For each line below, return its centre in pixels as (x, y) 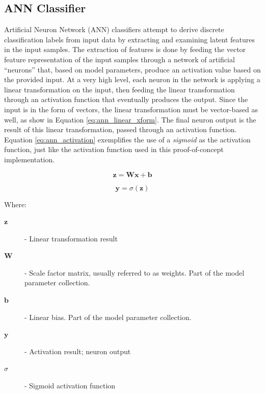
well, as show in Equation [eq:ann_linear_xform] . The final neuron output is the (130, 119)
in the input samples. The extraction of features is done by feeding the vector (125, 49)
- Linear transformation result (71, 238)
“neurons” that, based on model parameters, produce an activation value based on (132, 69)
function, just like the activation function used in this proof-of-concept (114, 149)
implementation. (30, 159)
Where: (15, 204)
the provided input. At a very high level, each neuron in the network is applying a (132, 79)
